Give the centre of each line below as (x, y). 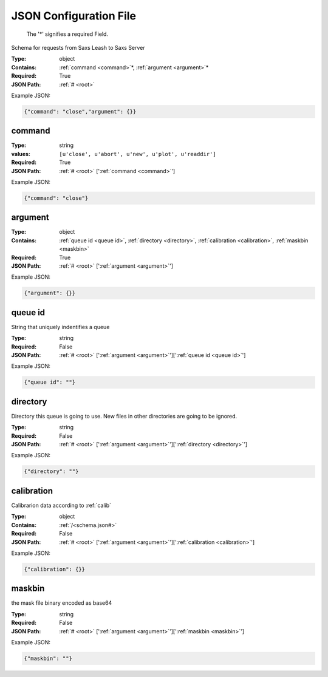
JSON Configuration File (74, 16)
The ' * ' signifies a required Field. (67, 34)
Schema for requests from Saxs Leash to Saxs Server (78, 47)
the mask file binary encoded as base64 (62, 603)
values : (21, 154)
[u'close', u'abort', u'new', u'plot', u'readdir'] (138, 154)
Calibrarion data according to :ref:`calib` (61, 505)
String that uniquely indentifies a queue (60, 327)
